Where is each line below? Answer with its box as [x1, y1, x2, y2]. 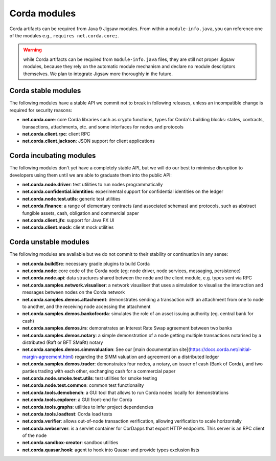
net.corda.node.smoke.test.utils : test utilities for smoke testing [22, 375, 157, 381]
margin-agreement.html [22, 354, 73, 360]
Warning [23, 47, 42, 53]
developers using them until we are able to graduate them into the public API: [9, 172, 172, 178]
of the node [22, 432, 47, 438]
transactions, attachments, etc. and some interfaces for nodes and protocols [22, 123, 184, 130]
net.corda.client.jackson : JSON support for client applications [22, 138, 155, 144]
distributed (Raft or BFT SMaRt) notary [22, 339, 103, 345]
